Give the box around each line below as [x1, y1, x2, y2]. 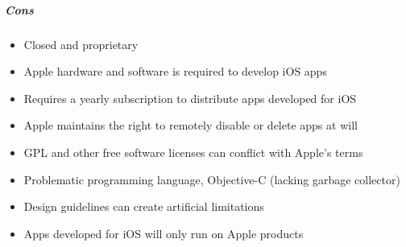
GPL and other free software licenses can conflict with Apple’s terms [23, 143, 363, 160]
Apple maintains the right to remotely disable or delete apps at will [23, 117, 358, 134]
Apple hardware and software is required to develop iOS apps [23, 63, 327, 80]
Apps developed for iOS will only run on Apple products [23, 224, 304, 241]
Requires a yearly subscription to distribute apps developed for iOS [23, 89, 357, 106]
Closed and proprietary [23, 35, 139, 52]
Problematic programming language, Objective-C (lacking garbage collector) [23, 171, 400, 187]
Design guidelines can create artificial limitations [23, 198, 264, 215]
